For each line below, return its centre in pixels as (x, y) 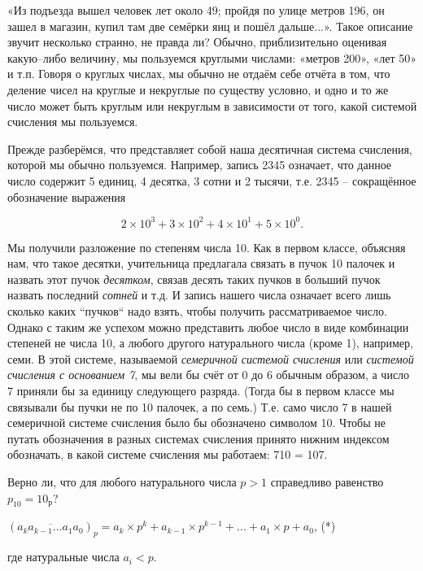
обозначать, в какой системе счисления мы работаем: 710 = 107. (168, 454)
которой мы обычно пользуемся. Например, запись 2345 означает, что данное (200, 165)
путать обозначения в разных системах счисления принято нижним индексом (198, 438)
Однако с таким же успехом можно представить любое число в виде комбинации (208, 327)
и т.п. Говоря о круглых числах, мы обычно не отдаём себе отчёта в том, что (199, 74)
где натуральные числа (63, 557)
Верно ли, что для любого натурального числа (122, 481)
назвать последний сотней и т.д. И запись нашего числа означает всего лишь (199, 295)
